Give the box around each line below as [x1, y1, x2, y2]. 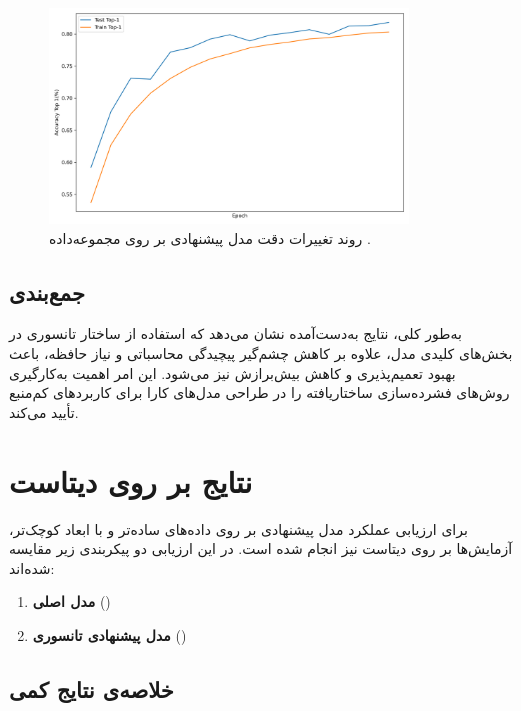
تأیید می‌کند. [9, 401, 79, 422]
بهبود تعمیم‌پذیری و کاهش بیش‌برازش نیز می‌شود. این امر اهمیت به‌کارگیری [9, 362, 456, 383]
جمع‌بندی [9, 276, 85, 307]
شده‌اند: [9, 557, 55, 578]
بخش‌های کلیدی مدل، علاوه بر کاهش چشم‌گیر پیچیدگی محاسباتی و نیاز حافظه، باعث [9, 343, 513, 364]
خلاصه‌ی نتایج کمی [9, 673, 174, 704]
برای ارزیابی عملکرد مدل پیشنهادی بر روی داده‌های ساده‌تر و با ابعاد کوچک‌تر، [9, 518, 468, 539]
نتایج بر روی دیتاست [9, 460, 253, 501]
